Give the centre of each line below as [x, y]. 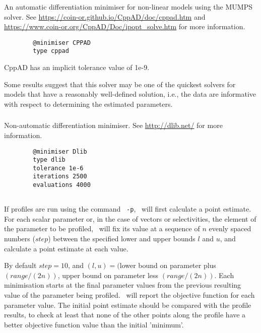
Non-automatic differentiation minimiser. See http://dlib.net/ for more [113, 125]
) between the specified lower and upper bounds [122, 239]
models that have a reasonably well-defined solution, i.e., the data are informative [130, 94]
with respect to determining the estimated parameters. [88, 104]
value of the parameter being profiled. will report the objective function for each [129, 294]
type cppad [51, 51]
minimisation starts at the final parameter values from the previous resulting [123, 285]
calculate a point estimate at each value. [66, 248]
